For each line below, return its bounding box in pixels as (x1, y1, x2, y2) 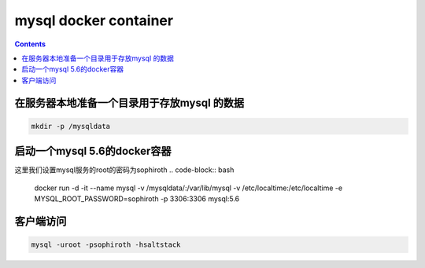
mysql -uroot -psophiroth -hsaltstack (31, 240, 181, 249)
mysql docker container (14, 12, 173, 29)
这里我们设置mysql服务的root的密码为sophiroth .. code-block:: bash (14, 165, 235, 174)
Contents (14, 39, 46, 49)
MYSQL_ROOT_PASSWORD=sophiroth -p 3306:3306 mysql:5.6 (34, 194, 240, 204)
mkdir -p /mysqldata (31, 122, 110, 130)
